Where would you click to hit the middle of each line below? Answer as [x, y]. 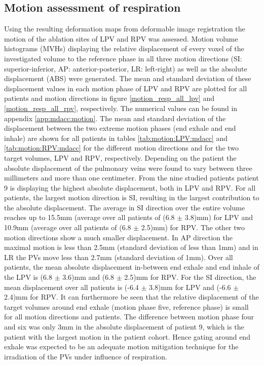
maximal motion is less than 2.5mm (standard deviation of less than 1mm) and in [131, 247]
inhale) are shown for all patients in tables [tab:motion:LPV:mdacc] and [116, 138]
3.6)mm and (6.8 [88, 277]
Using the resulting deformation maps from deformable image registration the [125, 29]
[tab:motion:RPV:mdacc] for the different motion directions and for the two [122, 148]
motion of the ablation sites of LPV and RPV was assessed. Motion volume [121, 38]
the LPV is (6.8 [28, 277]
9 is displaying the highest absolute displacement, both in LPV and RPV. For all [130, 187]
